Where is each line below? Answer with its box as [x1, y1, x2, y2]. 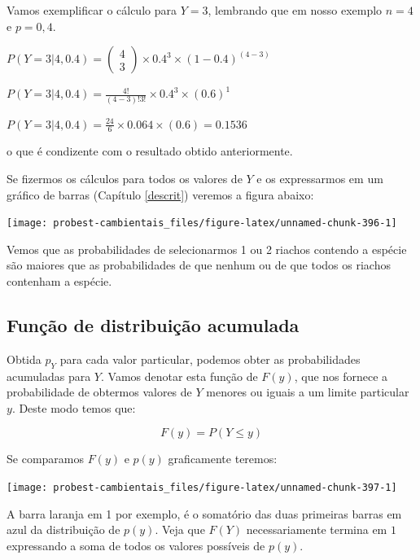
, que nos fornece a [294, 367, 388, 384]
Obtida [7, 350, 42, 367]
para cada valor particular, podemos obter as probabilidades [59, 350, 361, 367]
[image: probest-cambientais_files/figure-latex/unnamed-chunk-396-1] [7, 217, 397, 230]
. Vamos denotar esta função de [100, 367, 258, 384]
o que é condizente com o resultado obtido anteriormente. [7, 142, 293, 160]
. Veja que [155, 521, 205, 538]
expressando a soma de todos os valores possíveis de [7, 536, 265, 553]
